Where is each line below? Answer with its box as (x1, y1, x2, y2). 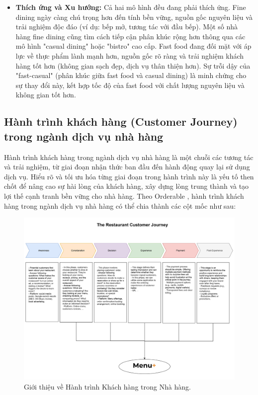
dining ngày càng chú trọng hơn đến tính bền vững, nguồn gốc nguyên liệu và (15, 11, 253, 22)
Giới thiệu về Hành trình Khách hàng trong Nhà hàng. (24, 381, 191, 392)
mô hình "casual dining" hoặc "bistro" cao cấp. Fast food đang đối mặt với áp (15, 41, 252, 51)
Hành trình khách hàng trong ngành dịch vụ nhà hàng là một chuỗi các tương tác (4, 152, 254, 162)
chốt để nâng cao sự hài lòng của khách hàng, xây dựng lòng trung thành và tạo (4, 181, 249, 191)
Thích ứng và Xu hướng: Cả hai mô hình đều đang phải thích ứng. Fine (15, 2, 246, 12)
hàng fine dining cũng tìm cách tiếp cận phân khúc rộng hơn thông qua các (15, 31, 246, 41)
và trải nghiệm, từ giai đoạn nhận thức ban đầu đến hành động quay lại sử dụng (4, 161, 250, 172)
